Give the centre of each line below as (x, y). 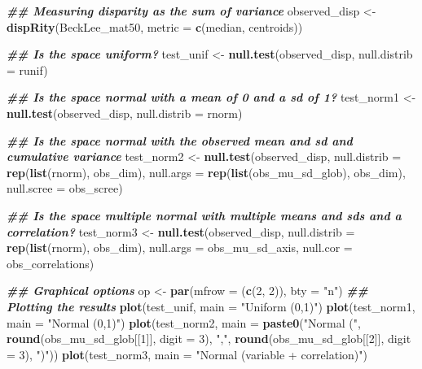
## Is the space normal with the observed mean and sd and (180, 140)
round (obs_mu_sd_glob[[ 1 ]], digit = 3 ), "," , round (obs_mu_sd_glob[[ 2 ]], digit (209, 339)
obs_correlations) (51, 263)
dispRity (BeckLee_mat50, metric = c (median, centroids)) (155, 26)
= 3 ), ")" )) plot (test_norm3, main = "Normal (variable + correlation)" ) (187, 354)
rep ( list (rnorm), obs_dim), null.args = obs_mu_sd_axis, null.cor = (180, 247)
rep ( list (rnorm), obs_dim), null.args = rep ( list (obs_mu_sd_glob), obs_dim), (206, 172)
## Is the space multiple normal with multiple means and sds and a (204, 215)
